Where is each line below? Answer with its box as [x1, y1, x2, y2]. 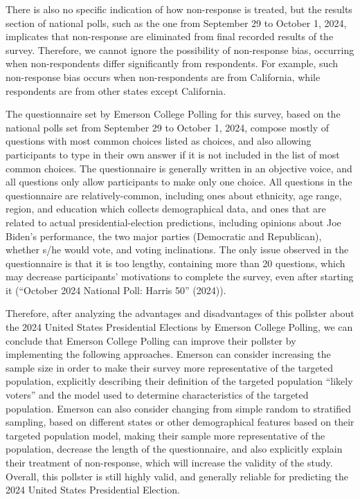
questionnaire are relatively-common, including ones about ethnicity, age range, [6, 188, 342, 202]
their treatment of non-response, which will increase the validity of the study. [6, 455, 333, 469]
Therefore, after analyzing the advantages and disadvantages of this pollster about [6, 306, 354, 320]
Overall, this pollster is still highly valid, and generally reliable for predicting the [6, 469, 348, 483]
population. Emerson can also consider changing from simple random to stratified [6, 401, 351, 415]
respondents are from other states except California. [6, 83, 226, 98]
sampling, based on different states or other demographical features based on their [6, 415, 354, 429]
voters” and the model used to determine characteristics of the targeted [6, 388, 309, 402]
